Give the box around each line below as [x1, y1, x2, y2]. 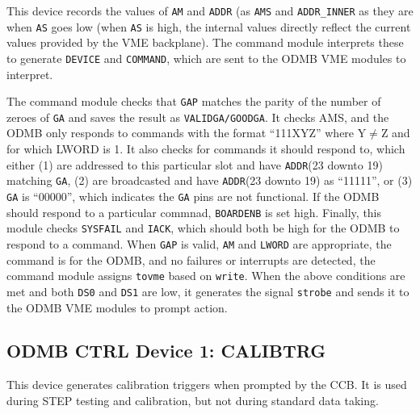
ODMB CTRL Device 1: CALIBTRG [6, 338, 326, 363]
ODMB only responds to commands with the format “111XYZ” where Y [6, 124, 367, 141]
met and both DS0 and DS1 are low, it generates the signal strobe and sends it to [6, 282, 409, 299]
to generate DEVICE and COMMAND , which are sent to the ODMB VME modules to [6, 49, 406, 66]
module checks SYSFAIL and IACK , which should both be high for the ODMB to [6, 220, 400, 236]
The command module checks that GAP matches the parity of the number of [6, 93, 381, 110]
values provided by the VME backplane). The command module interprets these [6, 34, 404, 51]
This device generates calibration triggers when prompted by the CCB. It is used [6, 376, 407, 393]
